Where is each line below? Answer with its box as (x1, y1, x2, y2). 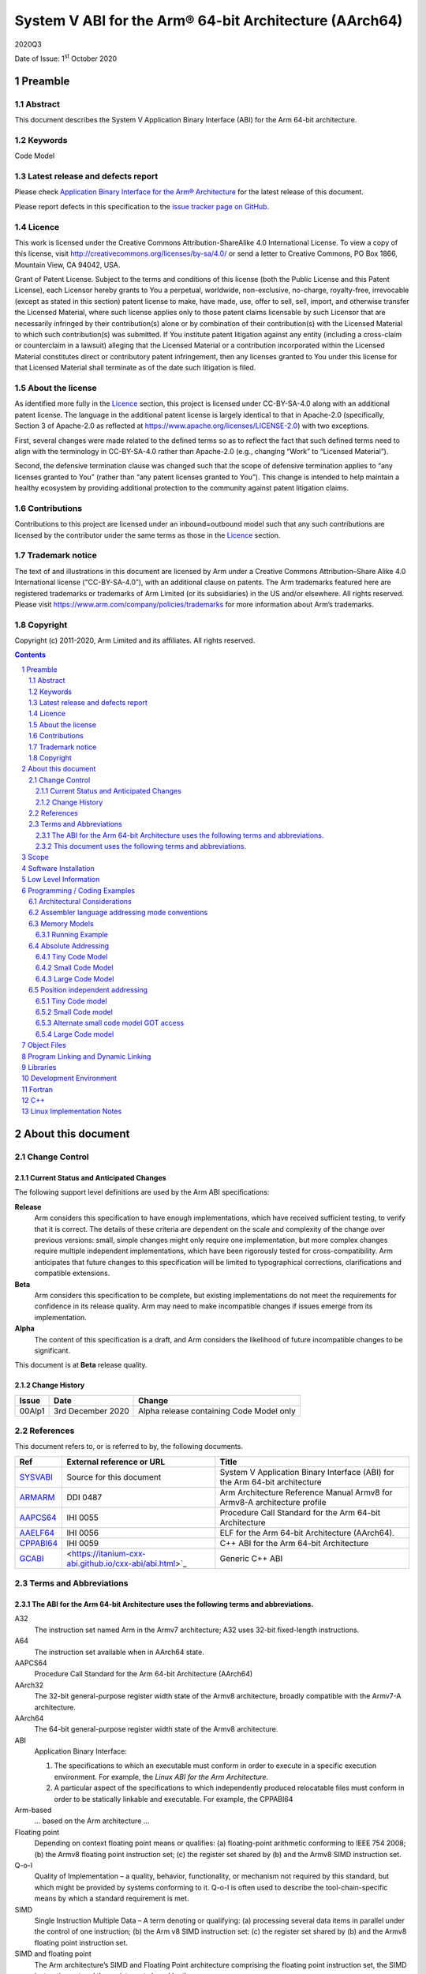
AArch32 (14, 1680, 44, 1690)
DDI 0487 (66, 1492, 103, 1503)
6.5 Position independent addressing (28, 985, 148, 995)
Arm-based (14, 1805, 52, 1815)
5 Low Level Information (21, 875, 100, 884)
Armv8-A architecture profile (219, 1496, 327, 1507)
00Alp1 (19, 1405, 45, 1417)
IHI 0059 (66, 1537, 99, 1548)
